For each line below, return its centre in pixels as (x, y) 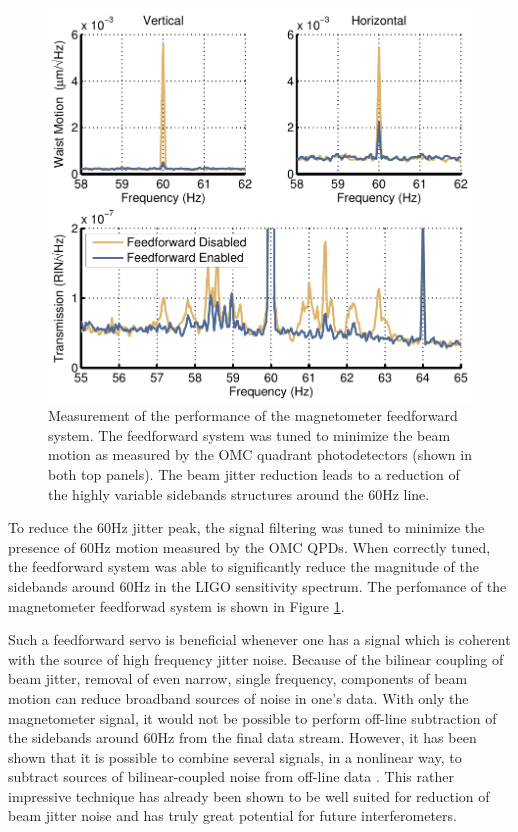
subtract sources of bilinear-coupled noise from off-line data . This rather (231, 776)
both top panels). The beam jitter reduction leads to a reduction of (254, 473)
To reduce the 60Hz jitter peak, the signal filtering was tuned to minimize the (246, 527)
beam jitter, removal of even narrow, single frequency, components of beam (238, 678)
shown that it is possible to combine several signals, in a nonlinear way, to (235, 756)
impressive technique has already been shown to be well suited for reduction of (249, 795)
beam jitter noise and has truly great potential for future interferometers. (232, 815)
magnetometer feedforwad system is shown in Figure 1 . (176, 605)
